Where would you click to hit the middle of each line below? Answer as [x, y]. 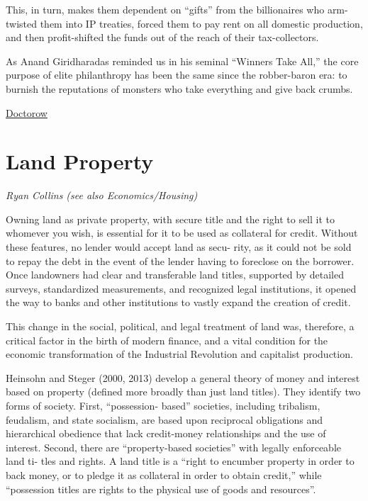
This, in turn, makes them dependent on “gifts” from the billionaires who [165, 9]
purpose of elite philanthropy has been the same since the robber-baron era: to [177, 75]
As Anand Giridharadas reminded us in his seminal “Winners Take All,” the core [182, 61]
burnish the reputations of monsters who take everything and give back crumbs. [179, 88]
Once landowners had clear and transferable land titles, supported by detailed [175, 275]
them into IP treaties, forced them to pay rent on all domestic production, [201, 23]
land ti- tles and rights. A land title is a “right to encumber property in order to [180, 461]
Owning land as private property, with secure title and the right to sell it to [171, 219]
